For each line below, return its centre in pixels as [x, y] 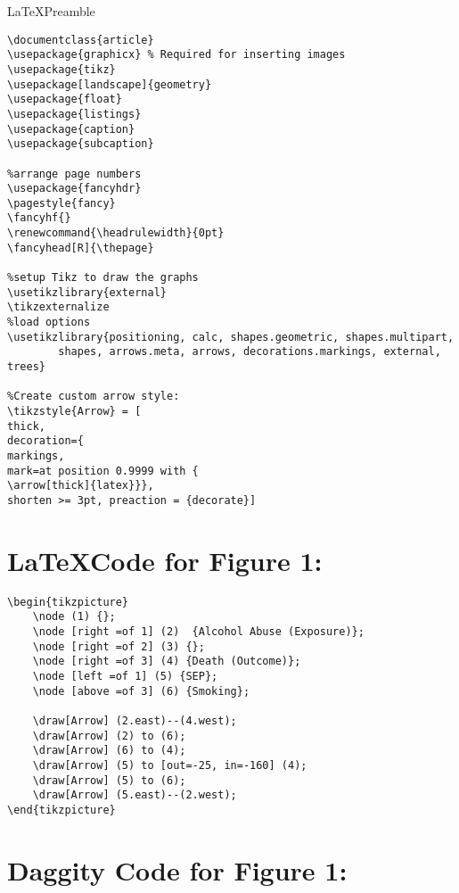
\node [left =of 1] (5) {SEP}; [125, 676]
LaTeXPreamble [51, 11]
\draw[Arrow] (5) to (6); [109, 780]
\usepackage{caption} [71, 129]
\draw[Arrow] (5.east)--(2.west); [135, 795]
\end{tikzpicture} [61, 810]
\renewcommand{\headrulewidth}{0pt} [116, 233]
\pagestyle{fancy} [61, 203]
